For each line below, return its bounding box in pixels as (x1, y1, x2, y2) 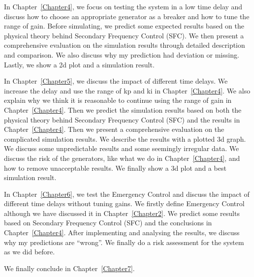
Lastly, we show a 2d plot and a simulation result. (4, 59, 155, 69)
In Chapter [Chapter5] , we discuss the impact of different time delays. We (4, 76, 228, 86)
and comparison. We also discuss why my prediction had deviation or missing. (4, 49, 239, 60)
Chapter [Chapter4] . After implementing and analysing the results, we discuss (4, 227, 240, 238)
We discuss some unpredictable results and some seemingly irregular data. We (4, 143, 239, 154)
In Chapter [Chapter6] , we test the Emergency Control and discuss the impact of (4, 188, 250, 199)
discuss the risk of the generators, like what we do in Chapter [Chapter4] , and (4, 153, 240, 163)
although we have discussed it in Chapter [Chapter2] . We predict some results (4, 208, 240, 218)
